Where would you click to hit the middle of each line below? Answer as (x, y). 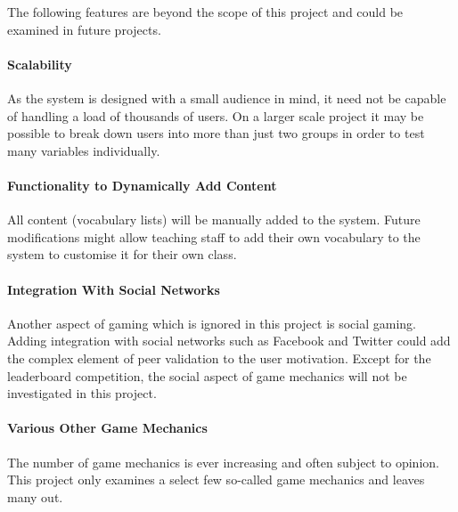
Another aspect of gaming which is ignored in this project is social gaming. (212, 323)
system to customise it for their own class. (122, 254)
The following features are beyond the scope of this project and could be (205, 12)
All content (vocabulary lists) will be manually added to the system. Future (214, 219)
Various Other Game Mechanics (107, 428)
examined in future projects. (84, 29)
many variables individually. (84, 150)
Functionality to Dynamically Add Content (142, 185)
